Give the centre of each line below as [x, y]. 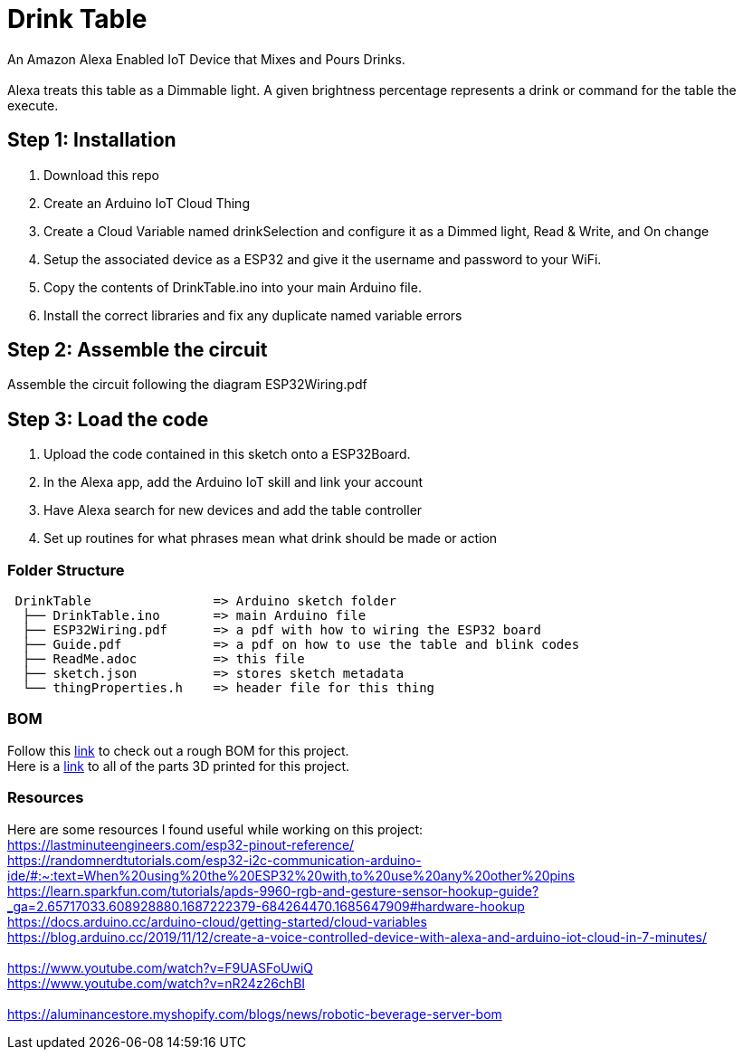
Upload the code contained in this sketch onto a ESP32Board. [227, 454]
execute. [33, 105]
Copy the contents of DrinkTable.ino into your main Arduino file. [233, 287]
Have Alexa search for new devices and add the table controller [233, 510]
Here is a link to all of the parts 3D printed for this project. [179, 766]
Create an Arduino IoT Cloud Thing [147, 203]
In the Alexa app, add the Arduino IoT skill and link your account [233, 482]
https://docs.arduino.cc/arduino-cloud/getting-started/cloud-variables [217, 921]
